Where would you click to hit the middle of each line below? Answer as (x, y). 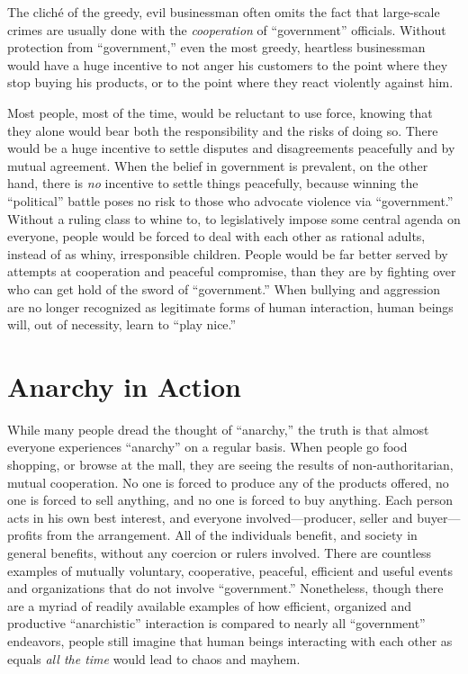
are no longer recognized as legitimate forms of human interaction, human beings (230, 306)
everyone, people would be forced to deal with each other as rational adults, (216, 236)
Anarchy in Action (125, 386)
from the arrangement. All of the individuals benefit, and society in (232, 535)
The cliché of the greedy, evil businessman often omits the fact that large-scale (224, 12)
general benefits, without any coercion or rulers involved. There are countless (220, 552)
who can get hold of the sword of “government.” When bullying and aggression (224, 288)
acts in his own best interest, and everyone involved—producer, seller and (210, 517)
